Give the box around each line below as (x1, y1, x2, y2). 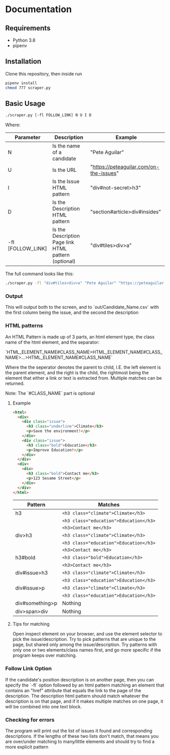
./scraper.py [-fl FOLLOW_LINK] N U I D (5, 113, 92, 118)
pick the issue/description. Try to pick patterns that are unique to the (12, 636, 156, 642)
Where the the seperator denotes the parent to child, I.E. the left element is (5, 364, 161, 370)
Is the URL (52, 166, 77, 173)
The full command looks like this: (5, 271, 74, 277)
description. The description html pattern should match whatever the (5, 693, 149, 699)
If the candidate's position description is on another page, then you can (5, 676, 154, 682)
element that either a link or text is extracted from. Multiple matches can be (5, 375, 162, 381)
